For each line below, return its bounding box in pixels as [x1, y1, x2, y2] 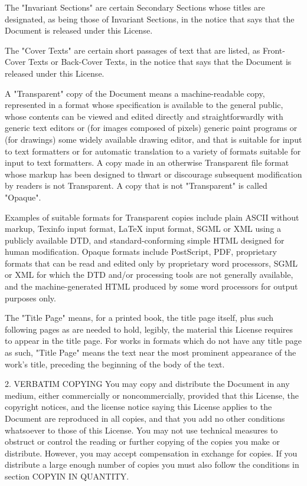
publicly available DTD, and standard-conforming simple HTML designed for [5, 234, 285, 246]
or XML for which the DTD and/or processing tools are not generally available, [5, 268, 293, 281]
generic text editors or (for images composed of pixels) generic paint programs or [5, 121, 298, 134]
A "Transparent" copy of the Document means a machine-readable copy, [5, 87, 265, 99]
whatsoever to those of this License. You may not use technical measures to [5, 423, 278, 436]
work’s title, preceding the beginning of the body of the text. [5, 357, 225, 370]
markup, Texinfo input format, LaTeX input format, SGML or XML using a [5, 222, 282, 235]
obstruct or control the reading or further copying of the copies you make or [5, 435, 280, 448]
